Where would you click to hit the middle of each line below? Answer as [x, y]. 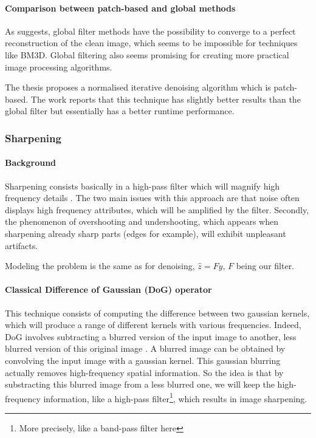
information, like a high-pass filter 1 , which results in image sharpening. [175, 397]
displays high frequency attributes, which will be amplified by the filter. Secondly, [157, 209]
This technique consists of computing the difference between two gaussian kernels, [157, 313]
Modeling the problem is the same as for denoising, [100, 266]
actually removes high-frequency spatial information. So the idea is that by [144, 372]
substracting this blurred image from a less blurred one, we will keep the [140, 384]
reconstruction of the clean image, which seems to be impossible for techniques [151, 43]
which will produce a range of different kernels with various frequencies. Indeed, [153, 325]
